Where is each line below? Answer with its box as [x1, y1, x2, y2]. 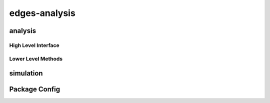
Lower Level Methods [9, 55, 62, 62]
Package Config [9, 85, 60, 93]
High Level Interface [9, 41, 59, 48]
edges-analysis [9, 7, 76, 18]
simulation [9, 69, 43, 77]
